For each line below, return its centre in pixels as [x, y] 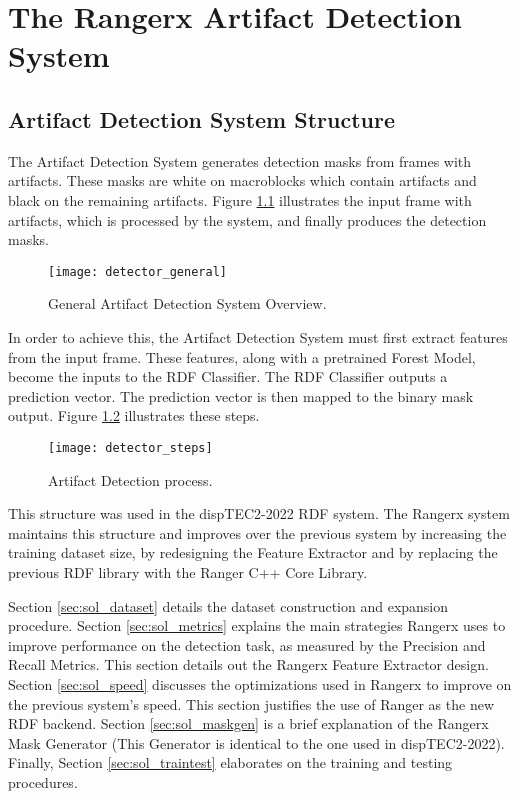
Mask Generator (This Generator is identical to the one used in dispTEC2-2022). [256, 742]
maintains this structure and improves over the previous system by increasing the [257, 532]
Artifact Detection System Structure [202, 118]
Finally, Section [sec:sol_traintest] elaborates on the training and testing [230, 762]
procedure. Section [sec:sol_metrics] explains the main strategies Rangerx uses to [257, 625]
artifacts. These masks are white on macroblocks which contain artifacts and [242, 180]
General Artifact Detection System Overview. [187, 303]
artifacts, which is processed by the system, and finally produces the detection [247, 219]
